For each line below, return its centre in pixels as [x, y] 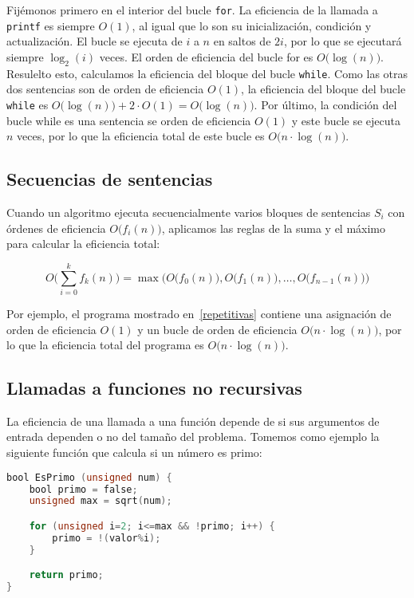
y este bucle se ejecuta [346, 120]
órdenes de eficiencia [56, 228]
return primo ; [66, 575]
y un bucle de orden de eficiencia [217, 329]
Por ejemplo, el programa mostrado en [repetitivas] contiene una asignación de [199, 313]
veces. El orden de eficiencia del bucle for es [206, 56]
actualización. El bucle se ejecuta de [95, 41]
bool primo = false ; [83, 489]
